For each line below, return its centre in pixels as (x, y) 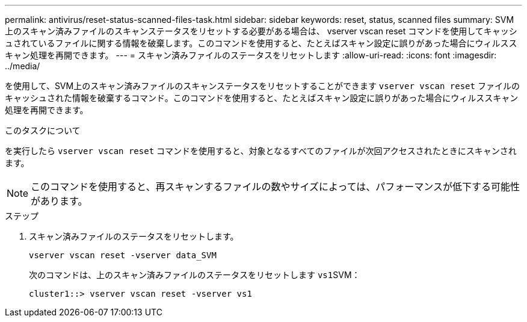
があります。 (59, 201)
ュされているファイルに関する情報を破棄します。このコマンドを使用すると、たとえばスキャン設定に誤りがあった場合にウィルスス (261, 43)
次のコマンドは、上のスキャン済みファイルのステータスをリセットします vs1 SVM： (195, 275)
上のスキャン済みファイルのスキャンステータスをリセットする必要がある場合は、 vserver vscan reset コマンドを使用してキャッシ (261, 31)
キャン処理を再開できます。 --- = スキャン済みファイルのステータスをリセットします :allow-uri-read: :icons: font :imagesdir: (251, 55)
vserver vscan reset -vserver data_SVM (123, 255)
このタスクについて (43, 130)
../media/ (23, 66)
